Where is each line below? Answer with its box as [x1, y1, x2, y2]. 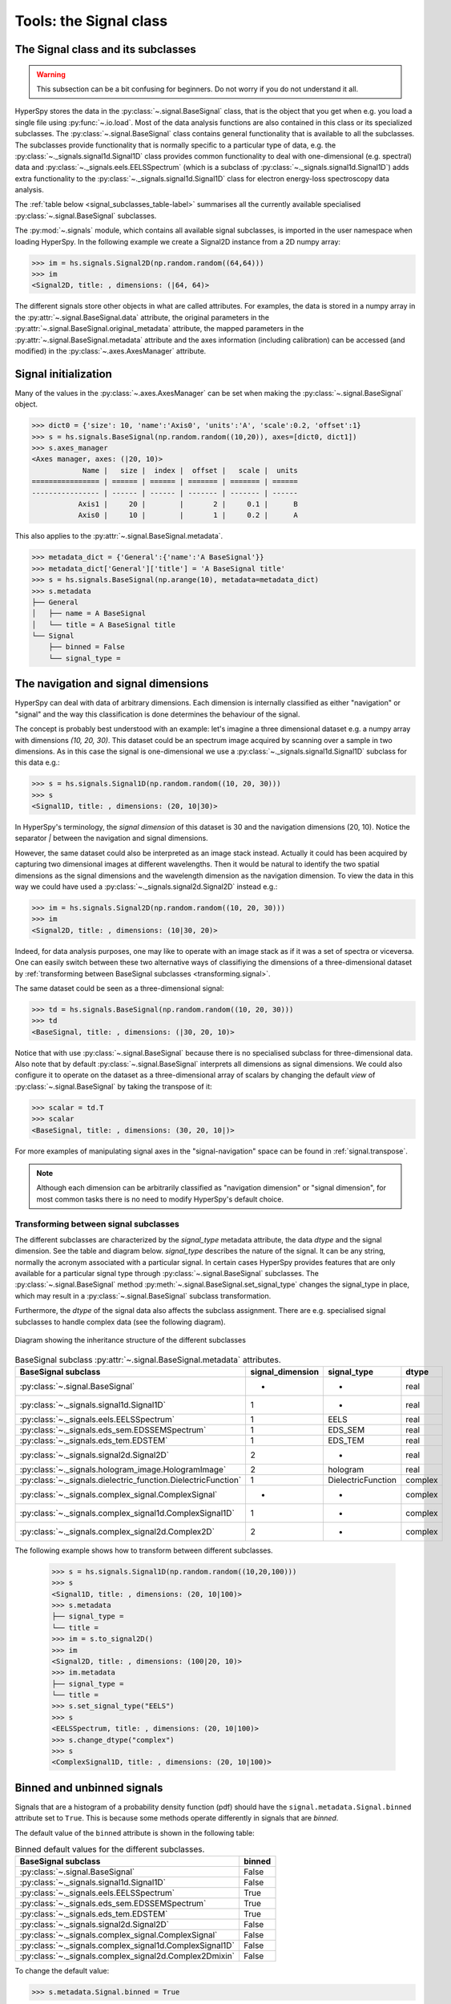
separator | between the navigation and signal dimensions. [14, 834, 208, 843]
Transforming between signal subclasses [14, 1218, 179, 1230]
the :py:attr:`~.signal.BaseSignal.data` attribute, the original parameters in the [14, 313, 270, 322]
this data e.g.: [14, 758, 60, 767]
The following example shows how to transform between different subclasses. [14, 1545, 273, 1555]
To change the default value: [14, 1966, 110, 1976]
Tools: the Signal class [14, 12, 168, 30]
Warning [36, 69, 66, 79]
